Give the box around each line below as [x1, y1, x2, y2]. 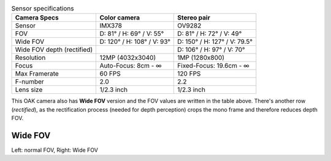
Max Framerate [15, 70, 59, 78]
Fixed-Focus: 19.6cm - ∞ [177, 62, 249, 70]
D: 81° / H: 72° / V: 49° [177, 29, 242, 38]
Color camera [99, 13, 140, 22]
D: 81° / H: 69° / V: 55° [99, 29, 164, 38]
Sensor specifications [11, 4, 74, 13]
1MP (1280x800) [177, 54, 225, 62]
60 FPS [99, 70, 121, 78]
